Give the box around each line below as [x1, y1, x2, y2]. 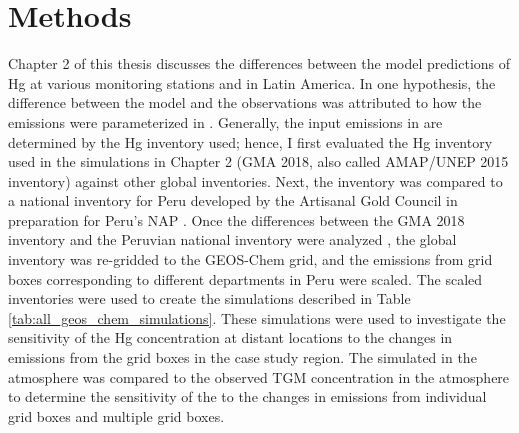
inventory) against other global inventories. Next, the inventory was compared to [8, 170, 503, 191]
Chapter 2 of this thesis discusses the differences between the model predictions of [8, 53, 511, 74]
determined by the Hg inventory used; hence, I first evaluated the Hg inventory [8, 131, 493, 152]
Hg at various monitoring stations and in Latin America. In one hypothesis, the [8, 72, 496, 93]
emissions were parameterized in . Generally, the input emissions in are [8, 111, 443, 132]
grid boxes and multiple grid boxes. [8, 405, 225, 426]
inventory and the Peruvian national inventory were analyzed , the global [8, 229, 457, 250]
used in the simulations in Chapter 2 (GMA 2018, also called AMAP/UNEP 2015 [8, 151, 509, 172]
